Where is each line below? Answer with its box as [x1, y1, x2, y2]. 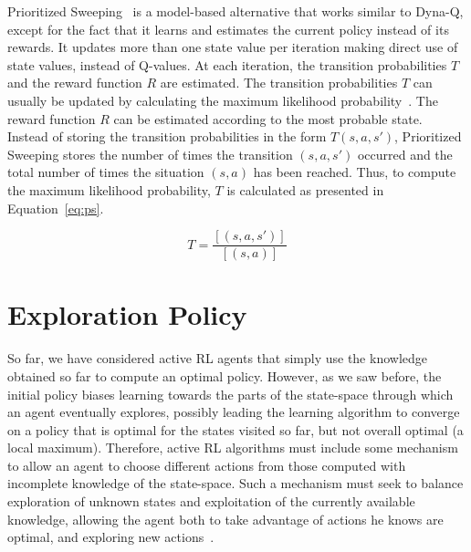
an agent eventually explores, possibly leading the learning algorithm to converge [7, 402, 460, 422]
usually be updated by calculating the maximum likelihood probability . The [7, 90, 438, 109]
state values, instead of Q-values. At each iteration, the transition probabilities [7, 55, 447, 74]
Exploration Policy [7, 296, 247, 333]
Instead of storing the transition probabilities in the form [7, 127, 327, 146]
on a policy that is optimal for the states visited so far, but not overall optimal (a [7, 420, 464, 439]
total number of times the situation [7, 162, 204, 182]
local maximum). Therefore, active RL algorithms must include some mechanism [7, 438, 458, 457]
